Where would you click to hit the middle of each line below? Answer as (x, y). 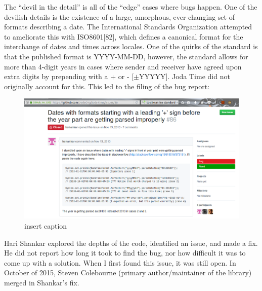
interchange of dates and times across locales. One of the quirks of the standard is (131, 46)
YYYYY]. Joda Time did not (185, 76)
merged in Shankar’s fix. (42, 282)
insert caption (46, 226)
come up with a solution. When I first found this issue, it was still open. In (120, 262)
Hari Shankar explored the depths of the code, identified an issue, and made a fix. (131, 243)
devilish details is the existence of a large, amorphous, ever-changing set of (119, 16)
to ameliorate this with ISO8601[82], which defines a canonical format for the (124, 36)
